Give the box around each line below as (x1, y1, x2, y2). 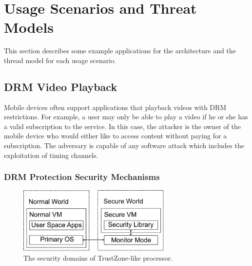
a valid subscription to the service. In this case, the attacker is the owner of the (4, 121, 241, 131)
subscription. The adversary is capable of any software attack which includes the (4, 140, 244, 151)
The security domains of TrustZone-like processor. (23, 252, 173, 263)
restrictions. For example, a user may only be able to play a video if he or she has (4, 111, 248, 122)
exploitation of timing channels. (4, 150, 98, 160)
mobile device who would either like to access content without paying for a (4, 131, 227, 141)
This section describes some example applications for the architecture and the (4, 45, 236, 56)
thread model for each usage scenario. (4, 55, 116, 65)
